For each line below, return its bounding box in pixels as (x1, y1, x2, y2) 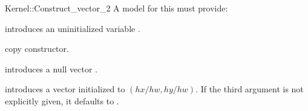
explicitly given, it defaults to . (5, 94, 119, 107)
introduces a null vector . (5, 62, 97, 75)
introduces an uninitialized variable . (5, 22, 140, 34)
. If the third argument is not (195, 83, 304, 95)
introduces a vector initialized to (5, 83, 125, 95)
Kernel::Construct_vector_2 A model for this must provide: (5, 2, 228, 14)
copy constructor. (5, 42, 69, 55)
